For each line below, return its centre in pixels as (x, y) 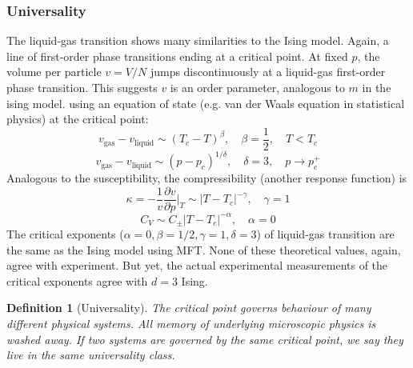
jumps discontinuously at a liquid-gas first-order (268, 72)
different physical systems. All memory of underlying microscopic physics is (191, 323)
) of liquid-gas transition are (325, 233)
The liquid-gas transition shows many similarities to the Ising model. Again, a (198, 40)
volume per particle (54, 72)
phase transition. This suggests (82, 87)
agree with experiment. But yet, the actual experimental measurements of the (197, 265)
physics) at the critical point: (78, 119)
